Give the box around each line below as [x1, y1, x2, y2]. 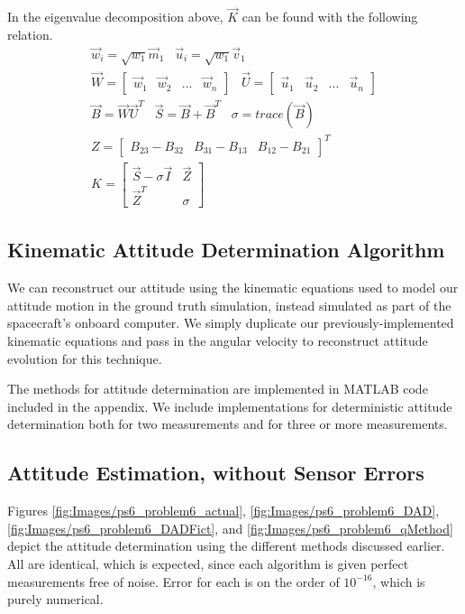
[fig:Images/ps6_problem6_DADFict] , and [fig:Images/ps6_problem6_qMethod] [7, 518, 453, 537]
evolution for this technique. [7, 349, 162, 367]
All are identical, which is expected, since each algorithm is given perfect [7, 554, 409, 572]
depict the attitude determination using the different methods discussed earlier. [7, 536, 445, 555]
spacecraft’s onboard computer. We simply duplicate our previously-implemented [7, 313, 454, 332]
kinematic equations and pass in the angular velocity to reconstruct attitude [7, 330, 428, 349]
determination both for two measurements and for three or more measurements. [7, 414, 448, 433]
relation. [7, 24, 53, 43]
